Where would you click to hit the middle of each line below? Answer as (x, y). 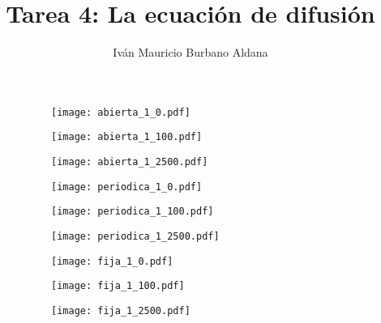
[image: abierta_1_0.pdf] (121, 112)
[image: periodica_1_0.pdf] (127, 187)
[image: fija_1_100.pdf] (118, 286)
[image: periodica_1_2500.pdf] (135, 236)
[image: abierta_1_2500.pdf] (130, 162)
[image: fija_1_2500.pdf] (121, 310)
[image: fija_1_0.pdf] (112, 261)
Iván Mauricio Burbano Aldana (190, 52)
